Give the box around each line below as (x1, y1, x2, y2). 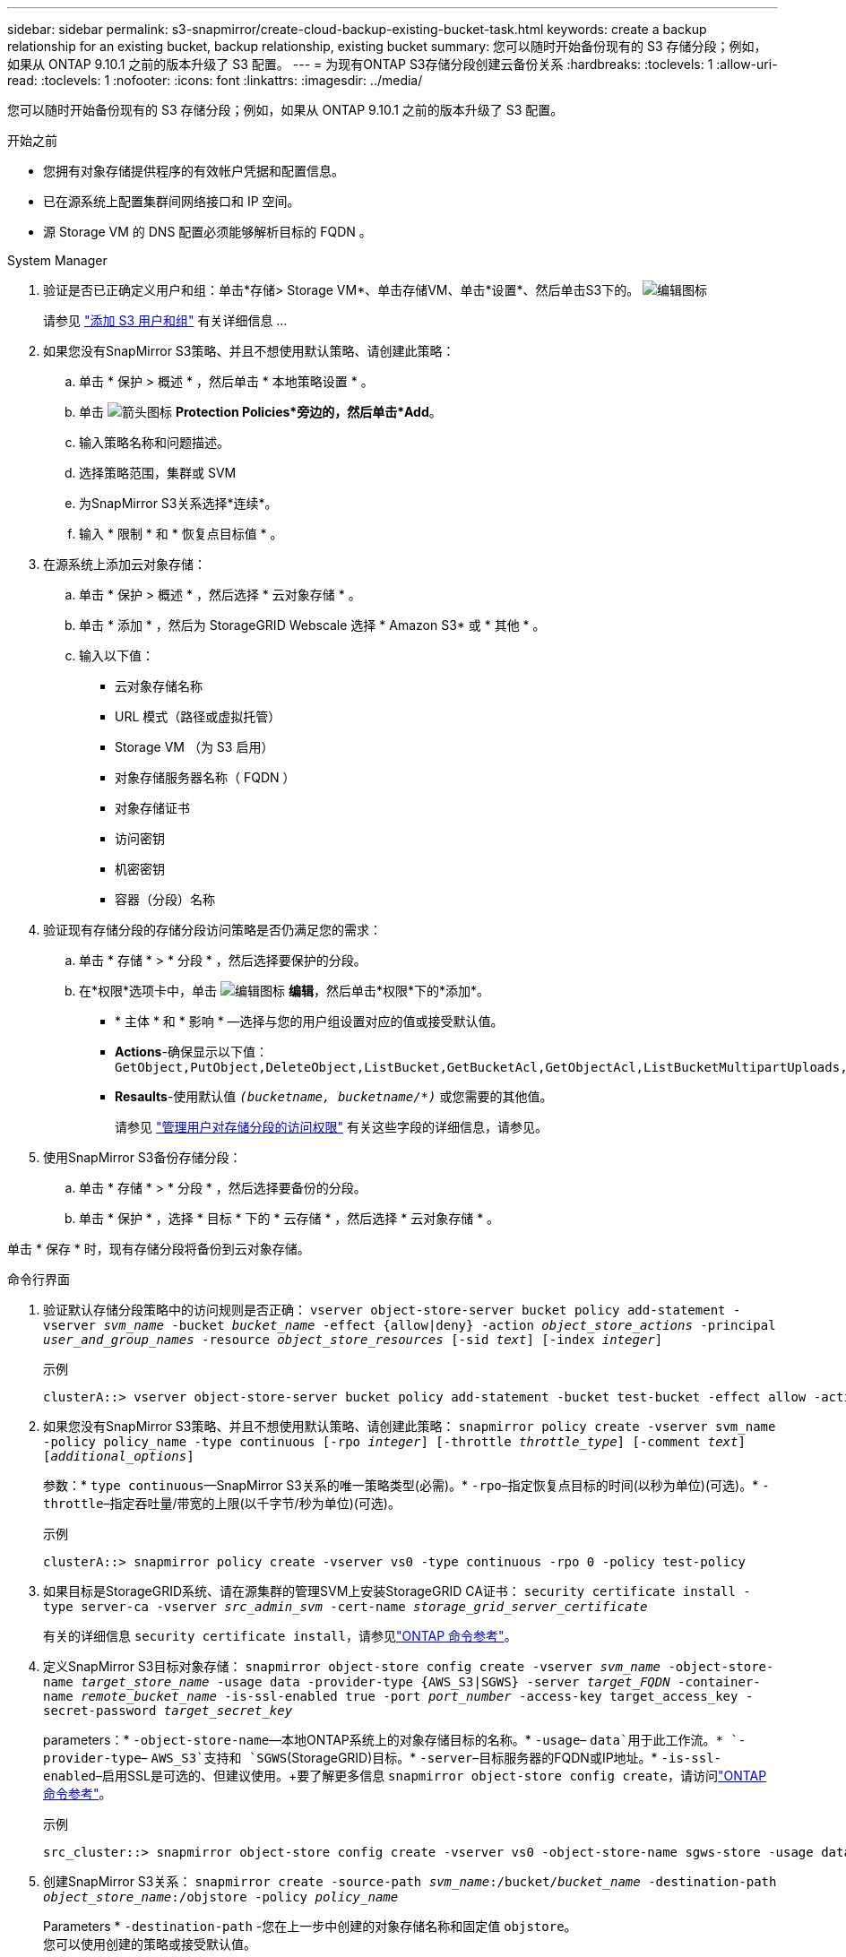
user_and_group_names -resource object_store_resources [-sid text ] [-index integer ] (43, 1332, 663, 1347)
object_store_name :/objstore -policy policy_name (43, 1890, 399, 1904)
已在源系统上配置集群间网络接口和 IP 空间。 (43, 194, 300, 209)
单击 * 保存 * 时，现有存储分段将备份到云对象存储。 (7, 1241, 310, 1256)
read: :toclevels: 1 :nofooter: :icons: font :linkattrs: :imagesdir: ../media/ (7, 73, 423, 88)
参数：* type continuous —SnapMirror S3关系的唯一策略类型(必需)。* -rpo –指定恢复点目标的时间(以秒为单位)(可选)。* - (43, 1478, 770, 1493)
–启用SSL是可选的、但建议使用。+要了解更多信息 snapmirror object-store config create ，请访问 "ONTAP (96, 1768, 767, 1783)
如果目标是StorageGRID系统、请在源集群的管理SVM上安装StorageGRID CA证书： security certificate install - (43, 1583, 751, 1599)
